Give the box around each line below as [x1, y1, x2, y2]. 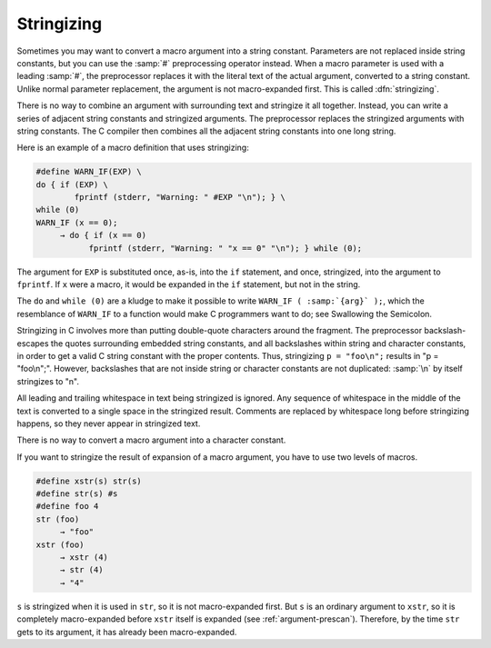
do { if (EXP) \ [35, 179, 109, 190]
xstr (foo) [35, 539, 85, 550]
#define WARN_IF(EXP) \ [35, 166, 143, 177]
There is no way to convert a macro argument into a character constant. [16, 434, 286, 445]
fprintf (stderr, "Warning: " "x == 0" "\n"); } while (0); [88, 243, 363, 254]
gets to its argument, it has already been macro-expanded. [16, 626, 237, 637]
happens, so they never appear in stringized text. [16, 418, 201, 429]
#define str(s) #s [35, 489, 118, 499]
